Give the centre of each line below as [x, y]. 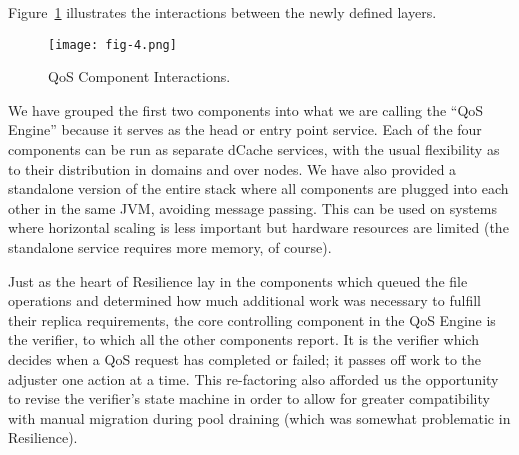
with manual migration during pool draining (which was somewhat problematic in [259, 417]
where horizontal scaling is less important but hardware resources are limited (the [258, 227]
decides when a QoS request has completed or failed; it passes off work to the [245, 358]
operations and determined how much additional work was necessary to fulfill [244, 300]
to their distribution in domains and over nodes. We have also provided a [232, 168]
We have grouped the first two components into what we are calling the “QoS [246, 109]
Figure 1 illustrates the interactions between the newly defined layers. [222, 12]
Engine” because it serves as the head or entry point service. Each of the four [245, 129]
